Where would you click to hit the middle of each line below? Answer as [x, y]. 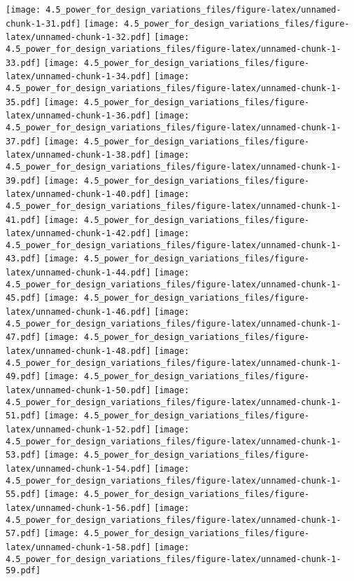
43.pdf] [23, 259]
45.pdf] [23, 298]
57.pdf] [23, 534]
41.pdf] [23, 220]
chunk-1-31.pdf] [43, 23]
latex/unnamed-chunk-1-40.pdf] [78, 194]
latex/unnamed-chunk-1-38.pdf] [78, 155]
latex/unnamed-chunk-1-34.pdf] [78, 77]
